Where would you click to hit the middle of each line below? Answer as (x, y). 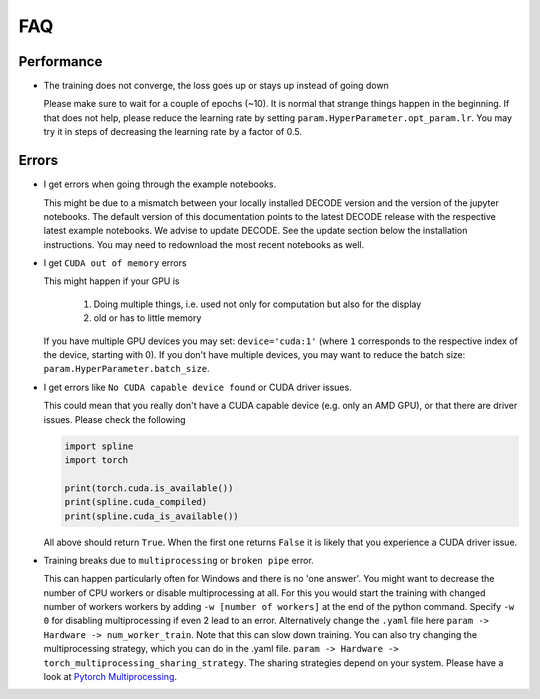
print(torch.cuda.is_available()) (149, 488)
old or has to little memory (147, 318)
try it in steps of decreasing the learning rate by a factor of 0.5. (172, 132)
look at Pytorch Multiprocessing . (110, 677)
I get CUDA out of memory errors (115, 263)
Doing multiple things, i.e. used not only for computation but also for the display (257, 304)
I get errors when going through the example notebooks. (160, 184)
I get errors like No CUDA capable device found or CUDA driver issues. (197, 387)
